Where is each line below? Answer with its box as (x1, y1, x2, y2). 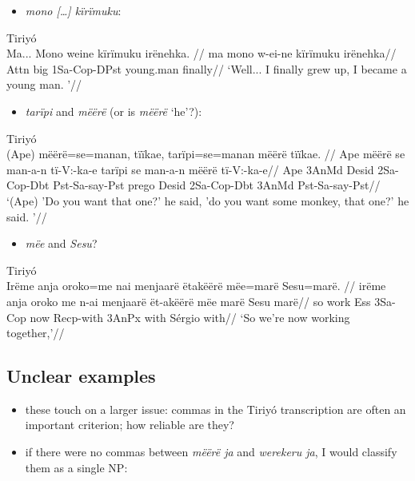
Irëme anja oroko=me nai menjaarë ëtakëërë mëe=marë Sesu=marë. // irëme (6, 277, 386, 294)
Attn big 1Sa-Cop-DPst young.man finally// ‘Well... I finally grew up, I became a (6, 60, 407, 77)
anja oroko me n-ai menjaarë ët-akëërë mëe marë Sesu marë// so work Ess (6, 292, 371, 309)
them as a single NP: (25, 459, 128, 475)
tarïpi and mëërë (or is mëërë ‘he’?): (25, 102, 202, 119)
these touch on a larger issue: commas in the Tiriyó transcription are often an (25, 400, 406, 417)
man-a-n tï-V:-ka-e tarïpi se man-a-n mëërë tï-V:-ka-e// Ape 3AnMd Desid (6, 161, 374, 177)
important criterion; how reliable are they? (25, 416, 234, 433)
